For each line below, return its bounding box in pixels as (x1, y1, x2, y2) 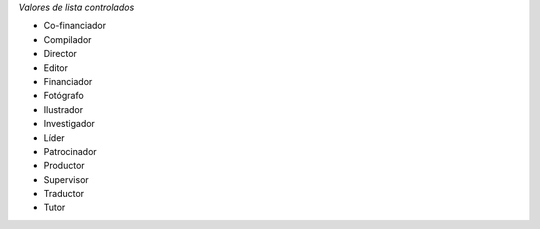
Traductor (43, 188, 85, 200)
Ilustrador (43, 103, 84, 115)
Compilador (43, 33, 92, 45)
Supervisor (43, 173, 89, 185)
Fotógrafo (43, 90, 84, 102)
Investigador (43, 118, 95, 130)
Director (43, 48, 77, 60)
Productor (43, 160, 85, 172)
